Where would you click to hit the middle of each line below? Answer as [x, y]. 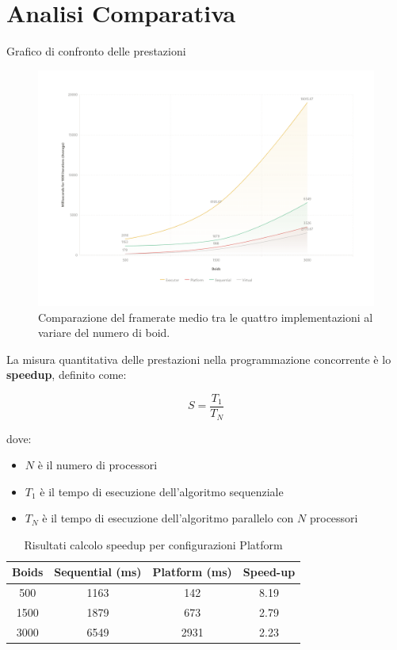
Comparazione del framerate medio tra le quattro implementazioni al [206, 317]
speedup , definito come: [67, 375]
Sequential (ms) [98, 572]
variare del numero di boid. [104, 333]
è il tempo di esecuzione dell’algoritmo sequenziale [162, 491]
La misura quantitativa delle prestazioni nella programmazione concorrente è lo [199, 359]
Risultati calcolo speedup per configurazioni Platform [153, 544]
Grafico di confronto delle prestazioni [96, 51]
